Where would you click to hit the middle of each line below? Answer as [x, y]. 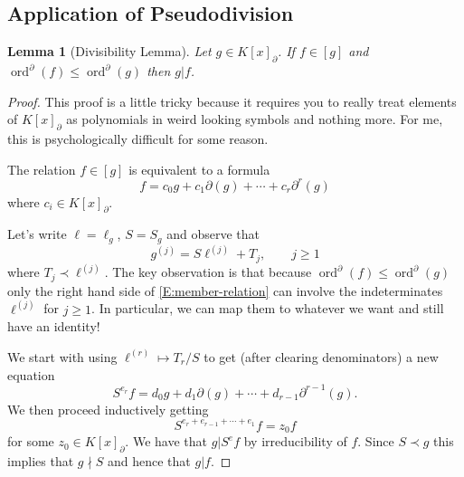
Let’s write [37, 234]
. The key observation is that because [208, 272]
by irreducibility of [295, 441]
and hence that [149, 460]
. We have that [166, 441]
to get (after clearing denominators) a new [321, 356]
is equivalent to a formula [199, 169]
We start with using [62, 356]
